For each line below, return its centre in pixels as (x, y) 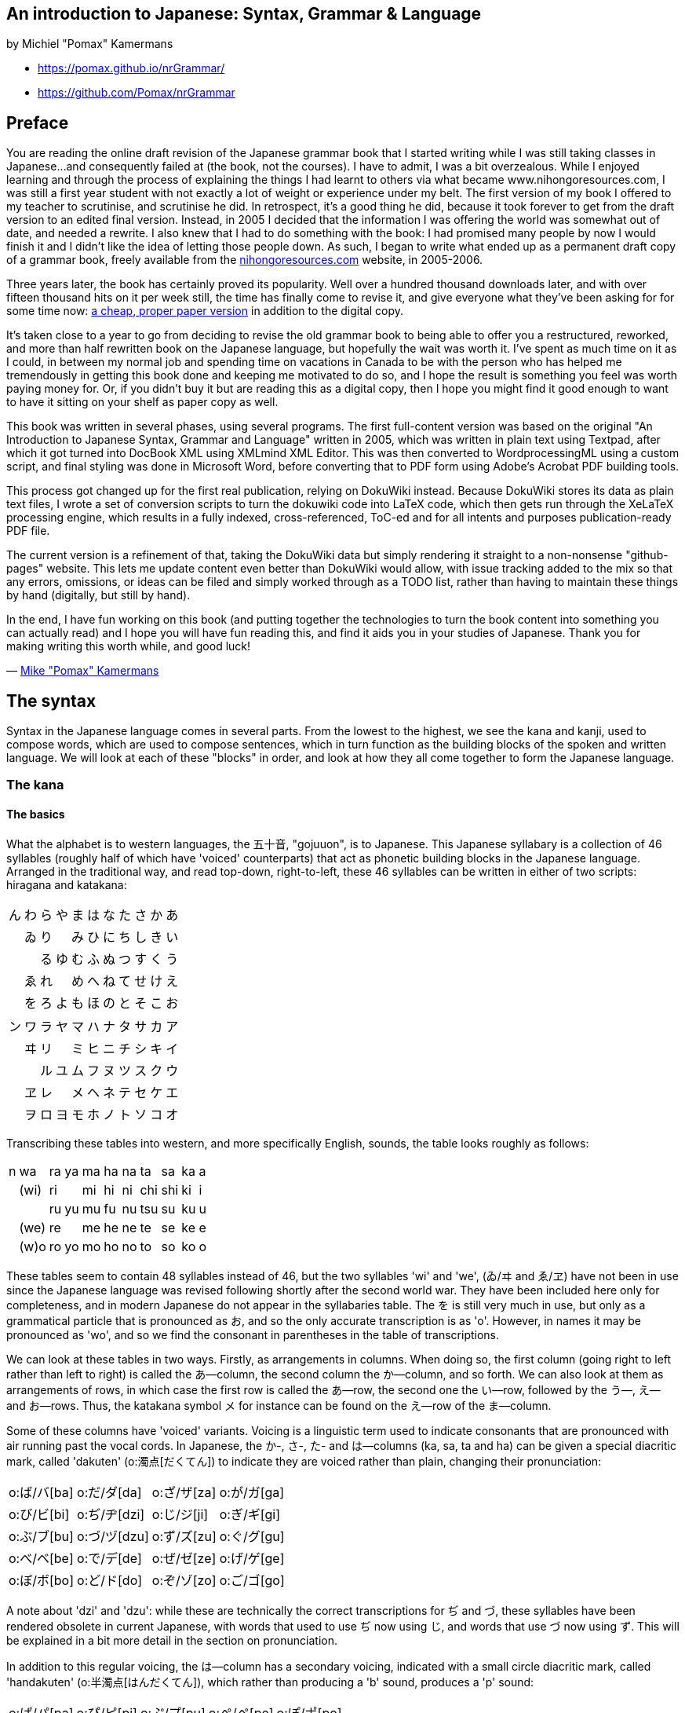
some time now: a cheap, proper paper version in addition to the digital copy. (205, 311)
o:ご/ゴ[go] (252, 1580)
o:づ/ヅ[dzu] (113, 1536)
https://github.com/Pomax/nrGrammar (137, 93)
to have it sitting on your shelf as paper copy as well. (142, 402)
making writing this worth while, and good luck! (129, 646)
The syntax (51, 701)
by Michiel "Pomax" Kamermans (90, 44)
